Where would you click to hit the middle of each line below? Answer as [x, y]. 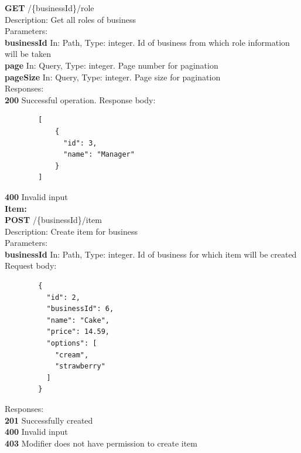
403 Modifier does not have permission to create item [101, 443]
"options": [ [72, 344]
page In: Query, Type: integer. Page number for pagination [112, 65]
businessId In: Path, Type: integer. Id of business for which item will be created [151, 254]
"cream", [72, 355]
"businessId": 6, [80, 309]
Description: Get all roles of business [70, 19]
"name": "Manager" [99, 155]
